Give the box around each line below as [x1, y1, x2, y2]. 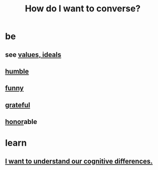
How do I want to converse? [25, 3, 141, 14]
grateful [5, 101, 31, 109]
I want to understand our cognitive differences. [5, 157, 153, 166]
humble [5, 67, 29, 76]
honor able [5, 118, 37, 126]
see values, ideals [5, 50, 62, 59]
